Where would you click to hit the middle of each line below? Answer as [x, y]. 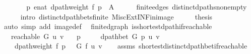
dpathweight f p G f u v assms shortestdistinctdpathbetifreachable [131, 46]
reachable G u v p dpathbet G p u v [85, 36]
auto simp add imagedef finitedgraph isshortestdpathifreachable [108, 26]
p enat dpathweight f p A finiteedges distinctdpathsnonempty [137, 6]
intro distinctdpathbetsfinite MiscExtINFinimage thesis [116, 16]
